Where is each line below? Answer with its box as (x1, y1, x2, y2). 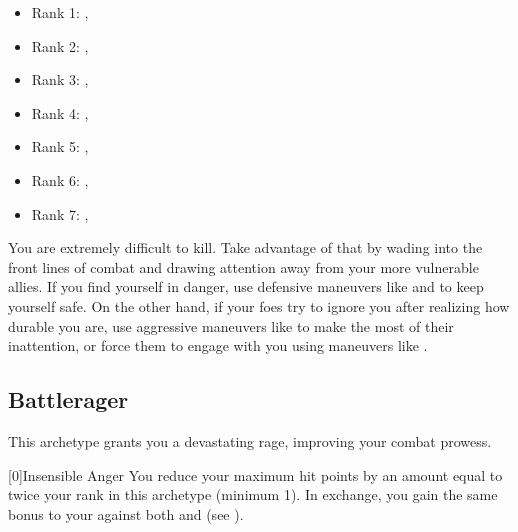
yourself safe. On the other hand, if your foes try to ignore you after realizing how (8, 295, 510, 316)
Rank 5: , (31, 136, 89, 157)
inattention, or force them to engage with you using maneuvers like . (8, 335, 428, 356)
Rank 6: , (31, 169, 89, 190)
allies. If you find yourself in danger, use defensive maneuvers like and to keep (8, 276, 484, 297)
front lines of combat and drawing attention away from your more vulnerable (8, 256, 479, 277)
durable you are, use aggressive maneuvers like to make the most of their (8, 315, 454, 336)
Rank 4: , (31, 102, 89, 123)
